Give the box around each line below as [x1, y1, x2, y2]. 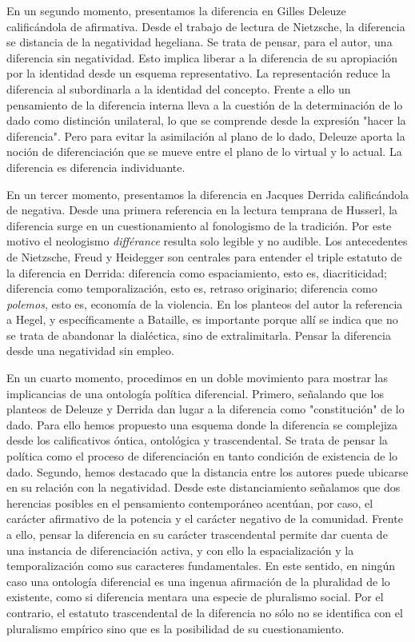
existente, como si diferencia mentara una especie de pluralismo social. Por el [6, 588, 384, 605]
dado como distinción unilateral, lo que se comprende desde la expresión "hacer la [6, 112, 406, 129]
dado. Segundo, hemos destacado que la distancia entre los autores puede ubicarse [6, 463, 409, 480]
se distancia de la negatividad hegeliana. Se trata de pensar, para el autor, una [6, 34, 393, 50]
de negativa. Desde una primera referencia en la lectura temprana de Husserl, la [6, 201, 398, 218]
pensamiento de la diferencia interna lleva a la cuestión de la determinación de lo [6, 96, 403, 113]
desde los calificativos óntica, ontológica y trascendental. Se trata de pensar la [6, 432, 388, 449]
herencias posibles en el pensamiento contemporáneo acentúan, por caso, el [6, 494, 373, 511]
